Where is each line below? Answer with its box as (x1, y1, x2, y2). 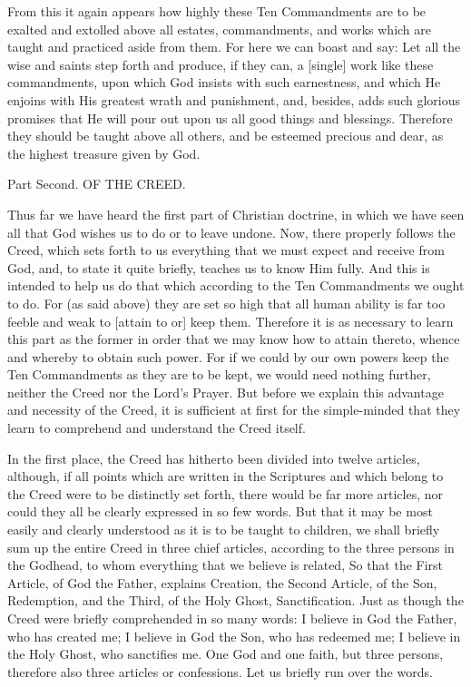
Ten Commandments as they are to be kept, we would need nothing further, (7, 365, 431, 384)
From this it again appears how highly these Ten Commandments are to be (7, 2, 427, 20)
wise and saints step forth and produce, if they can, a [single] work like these (7, 54, 434, 74)
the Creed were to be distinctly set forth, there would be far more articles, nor (7, 484, 444, 503)
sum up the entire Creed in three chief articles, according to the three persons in (7, 537, 455, 556)
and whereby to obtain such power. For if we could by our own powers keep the (7, 347, 449, 366)
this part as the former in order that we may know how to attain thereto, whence (7, 329, 460, 348)
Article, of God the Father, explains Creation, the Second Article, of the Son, (7, 573, 437, 592)
